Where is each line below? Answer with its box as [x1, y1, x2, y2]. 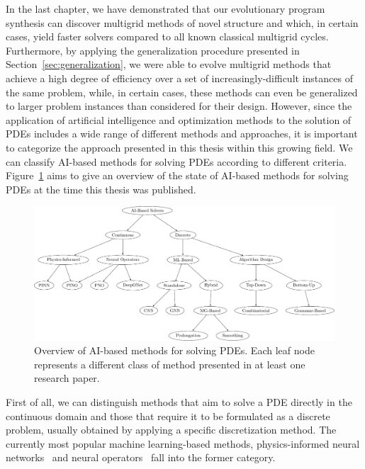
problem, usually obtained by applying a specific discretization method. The [6, 422, 337, 437]
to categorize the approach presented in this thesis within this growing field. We [6, 140, 353, 154]
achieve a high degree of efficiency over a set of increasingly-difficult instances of [6, 70, 353, 85]
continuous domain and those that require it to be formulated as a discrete [6, 408, 330, 423]
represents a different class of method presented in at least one [34, 356, 305, 371]
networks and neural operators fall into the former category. [6, 450, 276, 465]
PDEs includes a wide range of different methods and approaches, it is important [6, 126, 358, 141]
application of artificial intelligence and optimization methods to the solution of [6, 112, 352, 127]
